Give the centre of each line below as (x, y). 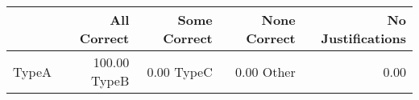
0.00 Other (266, 71)
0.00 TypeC (180, 71)
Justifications (363, 38)
